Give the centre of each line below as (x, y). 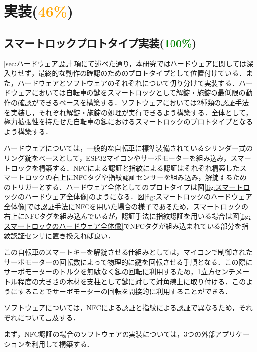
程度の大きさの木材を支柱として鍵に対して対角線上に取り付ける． (125, 281)
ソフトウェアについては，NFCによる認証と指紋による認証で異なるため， (122, 308)
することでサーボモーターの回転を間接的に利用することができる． (125, 291)
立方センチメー (225, 271)
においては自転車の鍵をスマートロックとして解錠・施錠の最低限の (138, 92)
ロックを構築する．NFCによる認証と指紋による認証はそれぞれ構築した (125, 167)
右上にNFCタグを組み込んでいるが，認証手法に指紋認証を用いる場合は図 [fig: (127, 216)
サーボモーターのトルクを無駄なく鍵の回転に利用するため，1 (103, 271)
